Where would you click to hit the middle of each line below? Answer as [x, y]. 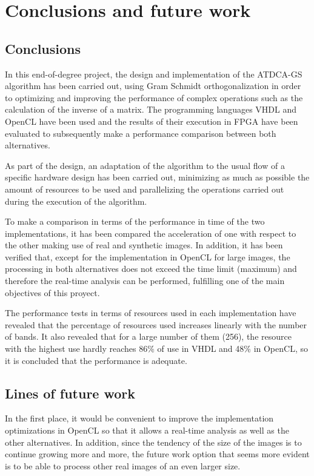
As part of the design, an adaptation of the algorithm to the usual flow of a [145, 165]
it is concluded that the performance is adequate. [96, 360]
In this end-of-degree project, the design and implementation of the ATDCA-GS [154, 74]
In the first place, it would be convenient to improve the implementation [139, 418]
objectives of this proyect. [52, 292]
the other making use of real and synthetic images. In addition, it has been [144, 245]
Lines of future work [70, 393]
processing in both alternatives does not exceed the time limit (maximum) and [151, 269]
